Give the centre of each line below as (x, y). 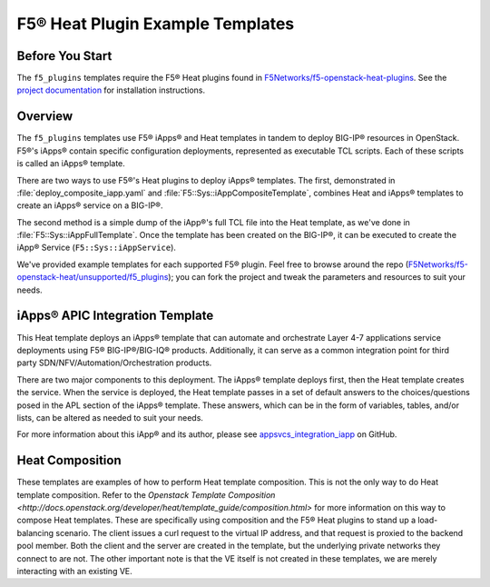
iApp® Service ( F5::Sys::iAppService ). (97, 248)
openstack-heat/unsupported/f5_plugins (93, 277)
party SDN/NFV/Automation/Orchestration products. (114, 363)
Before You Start (64, 56)
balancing (35, 532)
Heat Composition (69, 460)
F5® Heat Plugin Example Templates (156, 24)
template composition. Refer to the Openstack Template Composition (146, 494)
